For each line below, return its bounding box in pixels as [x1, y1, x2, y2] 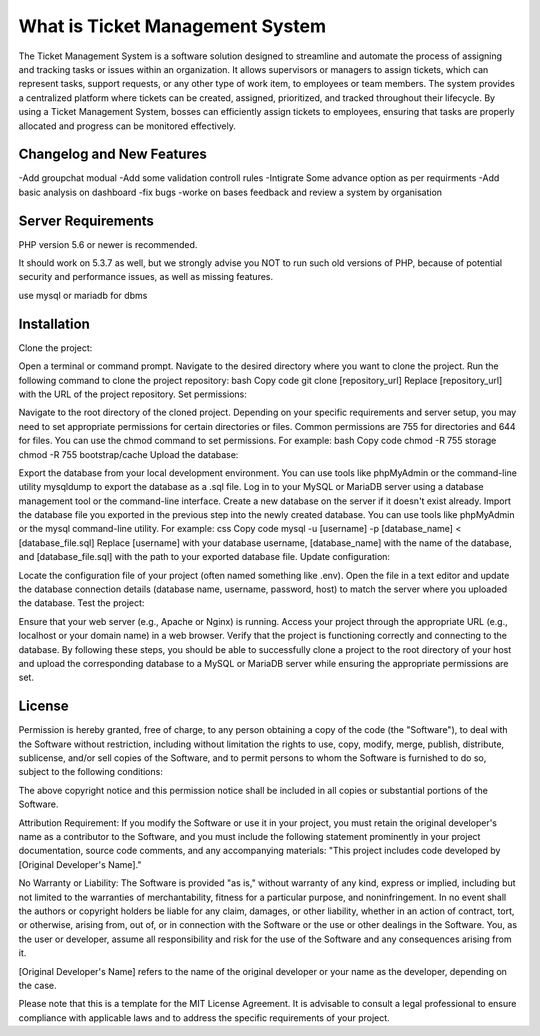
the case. [18, 979, 57, 991]
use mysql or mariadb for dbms [18, 289, 148, 301]
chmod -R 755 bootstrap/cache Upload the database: [18, 448, 239, 460]
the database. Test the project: [18, 597, 145, 609]
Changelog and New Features [18, 146, 207, 163]
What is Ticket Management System [18, 15, 327, 37]
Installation [18, 315, 90, 332]
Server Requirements [18, 212, 155, 229]
